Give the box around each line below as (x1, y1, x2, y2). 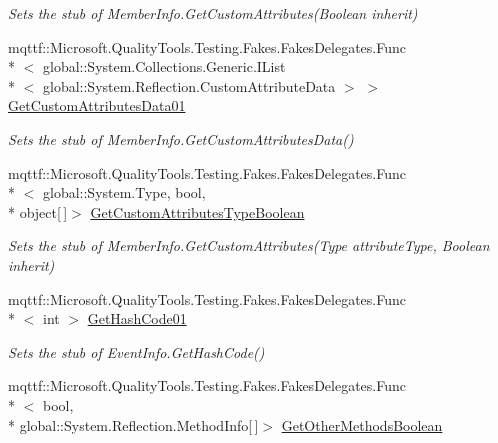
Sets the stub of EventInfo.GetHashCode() (8, 341, 265, 362)
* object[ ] (8, 201, 68, 222)
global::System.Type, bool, (42, 182, 206, 203)
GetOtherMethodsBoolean (281, 414, 443, 435)
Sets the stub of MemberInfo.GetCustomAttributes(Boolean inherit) (8, 3, 418, 23)
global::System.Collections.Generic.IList (42, 56, 286, 77)
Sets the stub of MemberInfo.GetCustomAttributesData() (8, 128, 354, 149)
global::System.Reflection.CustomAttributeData (42, 75, 336, 96)
